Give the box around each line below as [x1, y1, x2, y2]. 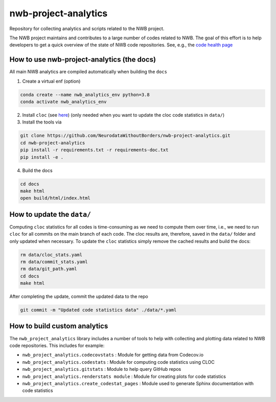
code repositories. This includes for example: [9, 342, 105, 348]
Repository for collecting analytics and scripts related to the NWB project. [9, 26, 165, 32]
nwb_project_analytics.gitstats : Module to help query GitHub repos [22, 366, 181, 372]
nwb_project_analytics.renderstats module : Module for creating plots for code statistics [22, 373, 226, 380]
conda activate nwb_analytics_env [20, 99, 107, 105]
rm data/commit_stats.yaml [20, 259, 88, 265]
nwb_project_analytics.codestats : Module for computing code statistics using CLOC [22, 359, 215, 365]
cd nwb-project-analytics [20, 140, 85, 145]
